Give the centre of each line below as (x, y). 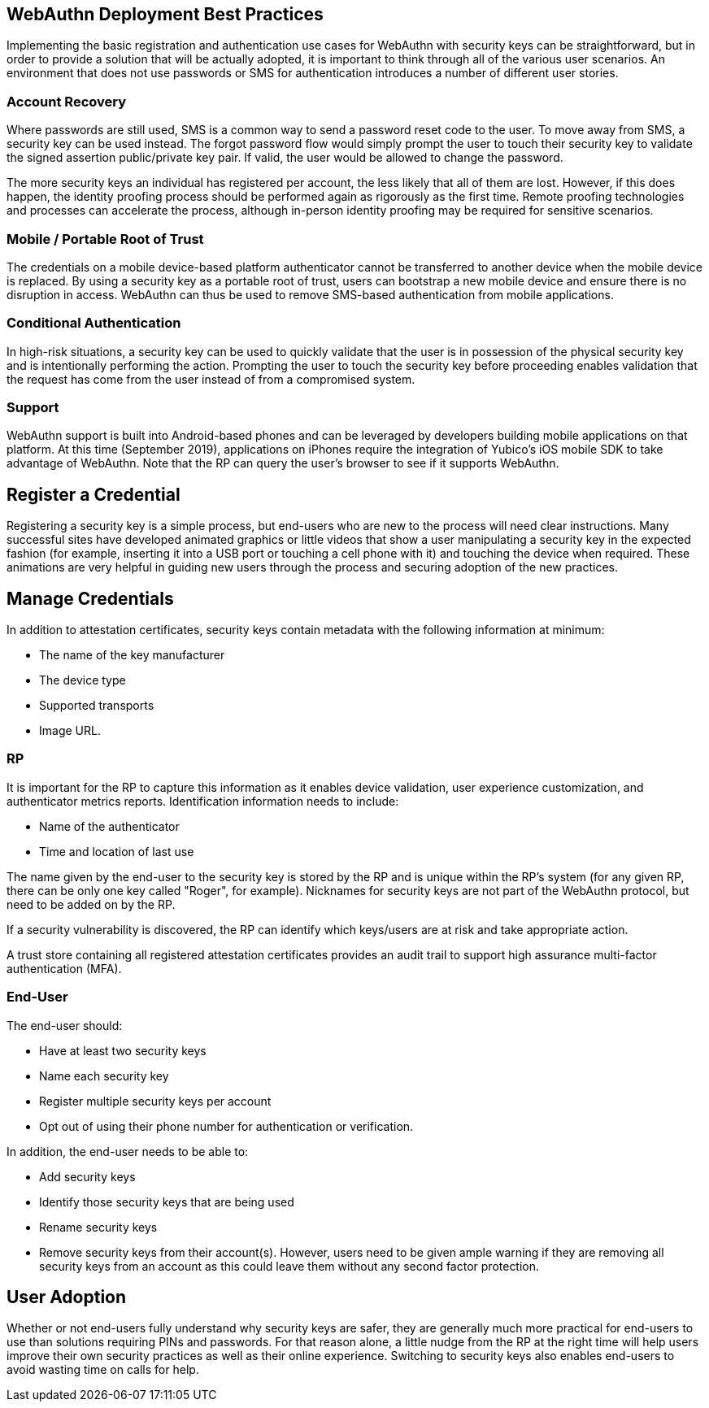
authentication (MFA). (64, 968)
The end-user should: (65, 1025)
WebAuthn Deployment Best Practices (165, 14)
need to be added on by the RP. (91, 904)
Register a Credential (94, 494)
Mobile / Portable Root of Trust (105, 239)
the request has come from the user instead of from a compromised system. (211, 379)
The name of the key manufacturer (132, 655)
